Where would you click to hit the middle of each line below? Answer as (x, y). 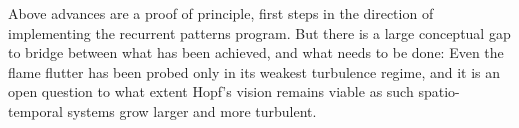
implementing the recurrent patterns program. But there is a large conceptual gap (259, 32)
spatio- (439, 91)
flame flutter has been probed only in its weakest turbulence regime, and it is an (254, 71)
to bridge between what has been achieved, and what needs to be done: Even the (256, 52)
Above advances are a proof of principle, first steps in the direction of (221, 13)
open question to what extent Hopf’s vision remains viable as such (211, 91)
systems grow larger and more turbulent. (192, 110)
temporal (35, 110)
